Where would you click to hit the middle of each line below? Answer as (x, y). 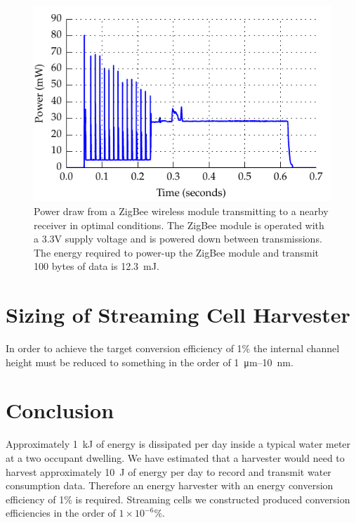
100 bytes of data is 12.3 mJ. (97, 266)
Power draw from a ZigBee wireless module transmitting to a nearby (181, 211)
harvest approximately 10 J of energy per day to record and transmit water (169, 471)
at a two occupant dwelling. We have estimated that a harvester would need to (175, 457)
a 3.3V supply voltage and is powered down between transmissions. (178, 239)
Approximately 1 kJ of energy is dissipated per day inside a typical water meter (178, 444)
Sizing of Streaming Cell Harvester (178, 315)
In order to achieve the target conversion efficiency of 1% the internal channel (173, 348)
